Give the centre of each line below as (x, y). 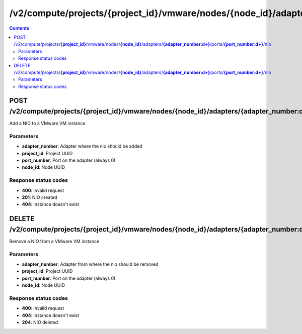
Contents (19, 28)
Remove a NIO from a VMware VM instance (54, 241)
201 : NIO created (40, 197)
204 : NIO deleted (40, 322)
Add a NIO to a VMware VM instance (47, 124)
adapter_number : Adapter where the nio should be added (82, 146)
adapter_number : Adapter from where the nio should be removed (90, 264)
